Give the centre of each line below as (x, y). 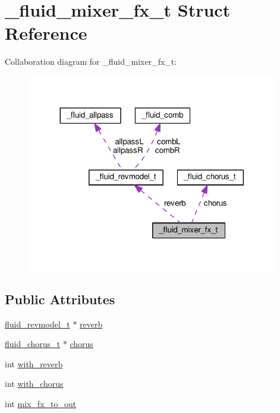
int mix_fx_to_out (41, 404)
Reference (46, 33)
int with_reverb (34, 363)
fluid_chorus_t (33, 344)
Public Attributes (60, 299)
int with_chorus (34, 384)
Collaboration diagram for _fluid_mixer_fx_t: (91, 62)
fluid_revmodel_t (37, 324)
